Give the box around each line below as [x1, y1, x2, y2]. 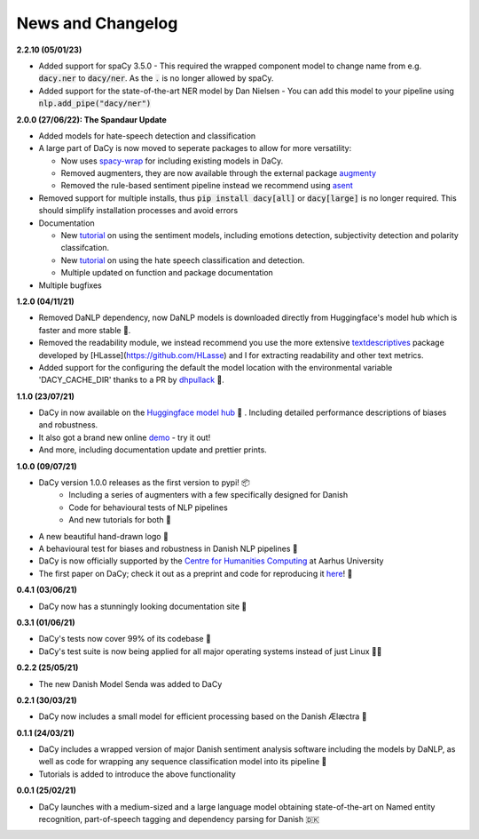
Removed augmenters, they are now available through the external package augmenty [60, 168, 377, 179]
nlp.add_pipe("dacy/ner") [38, 99, 152, 108]
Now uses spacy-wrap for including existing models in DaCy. [60, 156, 284, 166]
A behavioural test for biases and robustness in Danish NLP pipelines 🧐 [38, 543, 298, 554]
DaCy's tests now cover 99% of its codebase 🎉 [38, 634, 212, 644]
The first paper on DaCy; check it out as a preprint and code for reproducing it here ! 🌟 [38, 568, 353, 579]
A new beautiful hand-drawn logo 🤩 [38, 531, 169, 541]
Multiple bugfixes [38, 280, 102, 291]
